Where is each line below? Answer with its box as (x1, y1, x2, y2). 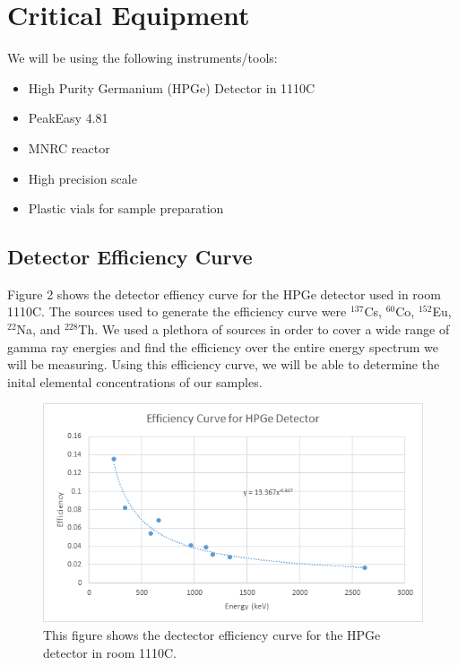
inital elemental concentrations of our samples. (7, 372, 263, 391)
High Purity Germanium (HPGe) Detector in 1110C (28, 78, 315, 97)
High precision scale (28, 168, 137, 187)
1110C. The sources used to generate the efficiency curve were (7, 302, 347, 321)
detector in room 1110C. (43, 643, 177, 661)
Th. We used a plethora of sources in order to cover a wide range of (78, 320, 450, 339)
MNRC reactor (28, 138, 110, 157)
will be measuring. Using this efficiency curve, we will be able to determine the (7, 355, 440, 374)
